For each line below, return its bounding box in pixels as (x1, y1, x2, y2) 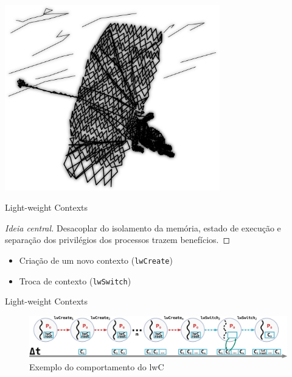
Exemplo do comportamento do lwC (29, 360, 164, 373)
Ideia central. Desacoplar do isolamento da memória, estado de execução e (5, 221, 281, 234)
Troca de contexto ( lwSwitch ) (19, 274, 131, 287)
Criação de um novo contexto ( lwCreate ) (19, 253, 173, 266)
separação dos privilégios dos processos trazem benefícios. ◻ (5, 233, 231, 246)
